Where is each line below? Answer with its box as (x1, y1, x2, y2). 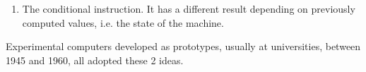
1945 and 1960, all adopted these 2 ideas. (6, 52, 184, 67)
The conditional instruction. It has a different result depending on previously (22, 1, 355, 16)
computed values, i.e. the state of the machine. (22, 15, 224, 30)
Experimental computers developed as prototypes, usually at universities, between (6, 39, 361, 54)
